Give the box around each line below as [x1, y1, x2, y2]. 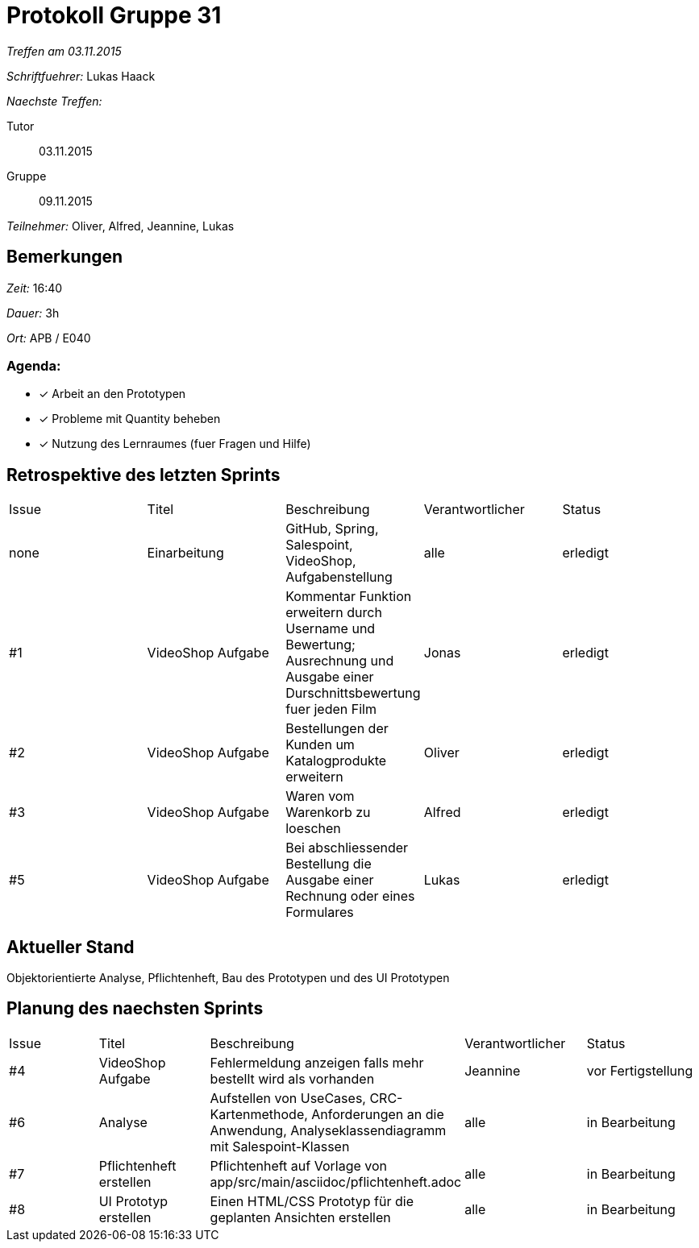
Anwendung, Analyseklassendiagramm [210, 1122, 447, 1138]
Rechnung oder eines [285, 888, 415, 905]
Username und [285, 620, 376, 637]
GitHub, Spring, [285, 520, 379, 537]
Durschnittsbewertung [285, 685, 421, 702]
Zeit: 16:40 [6, 280, 63, 295]
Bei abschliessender [285, 840, 409, 856]
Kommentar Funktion [285, 588, 412, 605]
